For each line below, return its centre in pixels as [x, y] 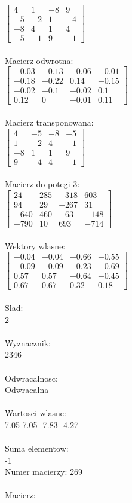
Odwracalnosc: [31, 378]
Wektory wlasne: [35, 246]
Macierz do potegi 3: [42, 184]
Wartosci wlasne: [36, 413]
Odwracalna [27, 390]
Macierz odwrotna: [39, 60]
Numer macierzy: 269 [44, 472]
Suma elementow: [37, 448]
